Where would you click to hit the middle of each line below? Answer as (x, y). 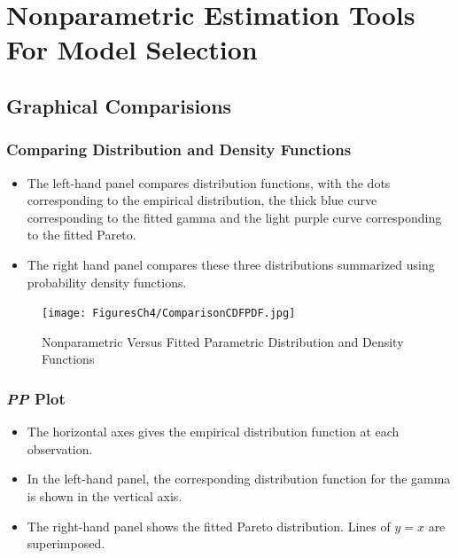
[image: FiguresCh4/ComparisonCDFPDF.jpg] (169, 314)
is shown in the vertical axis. (105, 495)
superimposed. (66, 543)
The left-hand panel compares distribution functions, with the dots (209, 182)
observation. (60, 448)
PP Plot (36, 398)
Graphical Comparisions (119, 105)
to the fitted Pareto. (82, 235)
